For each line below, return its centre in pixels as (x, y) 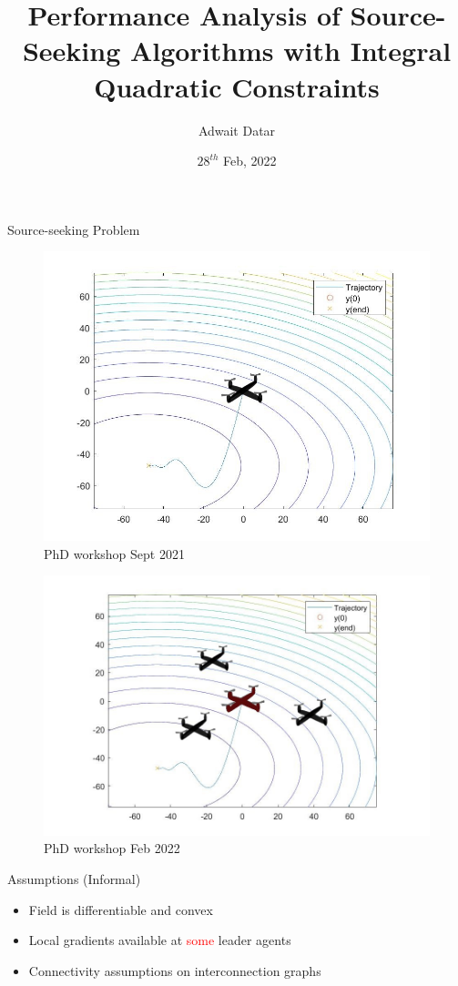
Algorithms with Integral (290, 51)
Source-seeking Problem (74, 229)
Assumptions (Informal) (74, 879)
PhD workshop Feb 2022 (112, 848)
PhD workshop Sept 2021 (114, 553)
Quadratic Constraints (237, 86)
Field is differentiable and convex (121, 909)
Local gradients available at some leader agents (160, 940)
